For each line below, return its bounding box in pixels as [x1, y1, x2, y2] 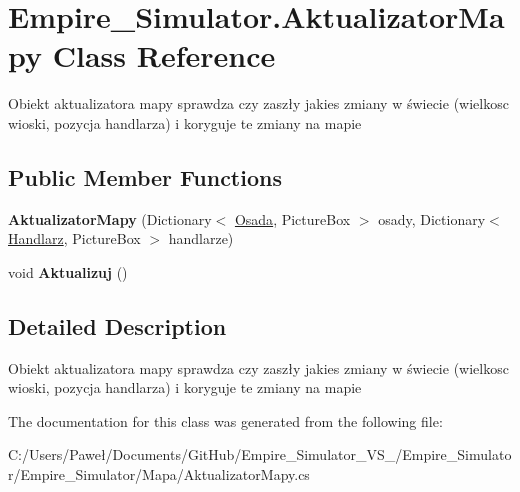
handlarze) [168, 228, 234, 249]
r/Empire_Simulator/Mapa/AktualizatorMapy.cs [8, 464, 310, 485]
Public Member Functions [8, 161, 282, 192]
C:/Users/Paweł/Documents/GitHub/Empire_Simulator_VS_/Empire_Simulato [8, 444, 512, 465]
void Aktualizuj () [8, 261, 128, 282]
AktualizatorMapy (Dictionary [8, 208, 212, 229]
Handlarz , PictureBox [8, 228, 141, 249]
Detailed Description [8, 310, 227, 341]
